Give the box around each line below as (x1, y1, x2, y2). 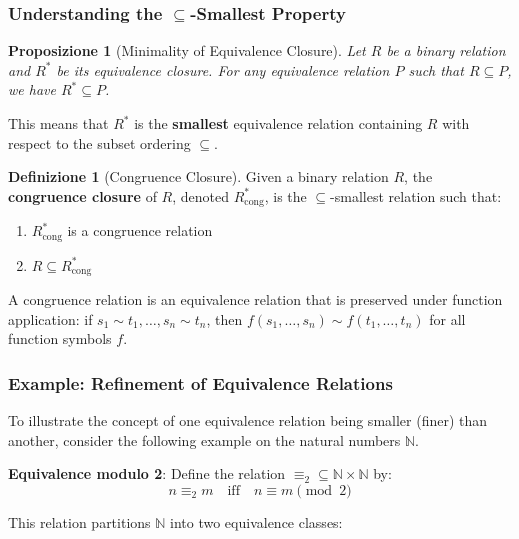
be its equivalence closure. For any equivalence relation (56, 59, 390, 80)
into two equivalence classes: (170, 511, 343, 532)
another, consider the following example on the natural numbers (8, 429, 401, 450)
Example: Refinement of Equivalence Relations (8, 370, 393, 395)
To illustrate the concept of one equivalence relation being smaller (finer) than (8, 410, 488, 431)
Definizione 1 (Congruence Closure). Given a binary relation (8, 166, 389, 187)
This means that (8, 113, 109, 133)
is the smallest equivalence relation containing (134, 113, 423, 133)
